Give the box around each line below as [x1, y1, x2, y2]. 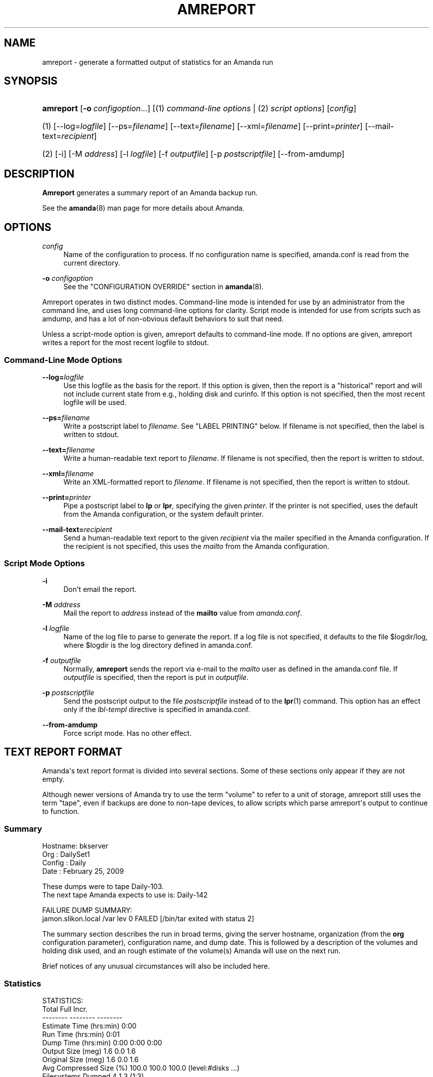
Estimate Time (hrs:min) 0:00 [42, 1021, 137, 1030]
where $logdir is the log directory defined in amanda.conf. [63, 640, 253, 649]
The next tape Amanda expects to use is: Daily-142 [42, 891, 208, 899]
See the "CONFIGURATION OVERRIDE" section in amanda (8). [63, 282, 264, 291]
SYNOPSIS [4, 75, 58, 88]
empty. [42, 775, 65, 784]
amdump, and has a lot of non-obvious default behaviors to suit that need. [42, 314, 284, 323]
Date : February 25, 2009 [42, 867, 124, 876]
